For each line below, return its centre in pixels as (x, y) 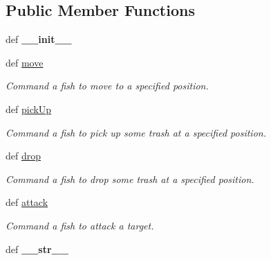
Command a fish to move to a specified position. (107, 86)
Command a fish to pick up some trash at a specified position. (136, 132)
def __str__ (37, 249)
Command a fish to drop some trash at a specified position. (130, 179)
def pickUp (29, 109)
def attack (27, 202)
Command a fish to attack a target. (80, 225)
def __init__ (39, 39)
